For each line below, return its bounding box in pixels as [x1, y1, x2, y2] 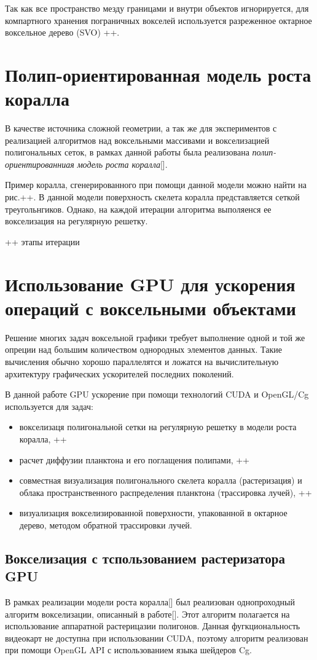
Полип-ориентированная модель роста [5, 61, 311, 87]
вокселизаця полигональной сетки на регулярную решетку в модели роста [19, 420, 297, 433]
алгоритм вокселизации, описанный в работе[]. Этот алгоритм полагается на [5, 607, 290, 620]
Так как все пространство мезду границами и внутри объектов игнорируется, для [5, 2, 309, 14]
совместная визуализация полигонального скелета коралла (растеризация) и [19, 474, 302, 487]
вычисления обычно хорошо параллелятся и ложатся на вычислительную [5, 355, 279, 367]
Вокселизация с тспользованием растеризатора [5, 548, 285, 567]
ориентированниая [5, 157, 74, 170]
